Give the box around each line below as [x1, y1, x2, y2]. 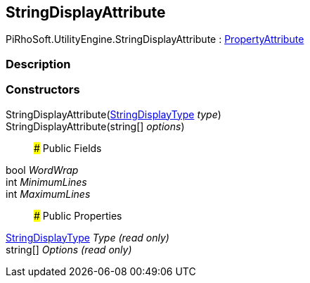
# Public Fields [34, 141, 102, 154]
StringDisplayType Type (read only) [6, 231, 169, 244]
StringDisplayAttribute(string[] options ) [6, 120, 185, 132]
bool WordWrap [6, 163, 79, 176]
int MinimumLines [6, 175, 87, 188]
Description [6, 56, 71, 71]
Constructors [6, 82, 80, 97]
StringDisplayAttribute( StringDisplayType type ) [6, 108, 221, 120]
